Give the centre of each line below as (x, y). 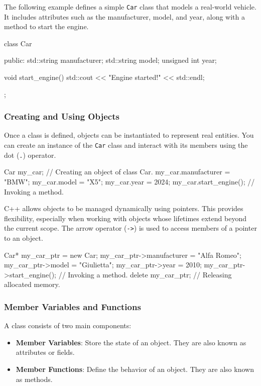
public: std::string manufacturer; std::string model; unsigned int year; (110, 60)
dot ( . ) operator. (30, 155)
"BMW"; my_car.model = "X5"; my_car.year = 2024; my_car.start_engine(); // (129, 181)
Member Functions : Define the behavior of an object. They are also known (135, 369)
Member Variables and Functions (73, 306)
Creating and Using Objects (62, 116)
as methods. (34, 379)
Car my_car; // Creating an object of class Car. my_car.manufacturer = (117, 172)
